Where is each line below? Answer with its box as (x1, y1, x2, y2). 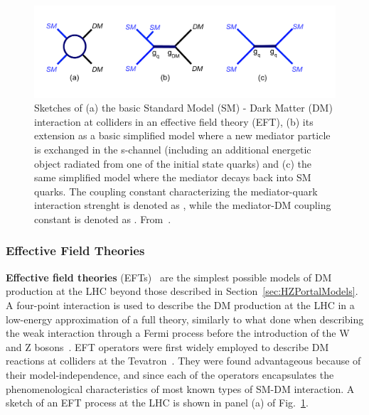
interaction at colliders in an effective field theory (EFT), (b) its (34, 114, 314, 129)
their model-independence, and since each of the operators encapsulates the (6, 367, 334, 382)
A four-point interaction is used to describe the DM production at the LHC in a (6, 297, 355, 312)
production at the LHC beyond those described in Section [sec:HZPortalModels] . (6, 284, 358, 298)
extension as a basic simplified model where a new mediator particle (34, 128, 331, 143)
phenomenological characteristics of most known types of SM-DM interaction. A (6, 381, 355, 396)
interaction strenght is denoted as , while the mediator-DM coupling (34, 198, 331, 212)
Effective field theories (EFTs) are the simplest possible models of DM (6, 269, 332, 284)
